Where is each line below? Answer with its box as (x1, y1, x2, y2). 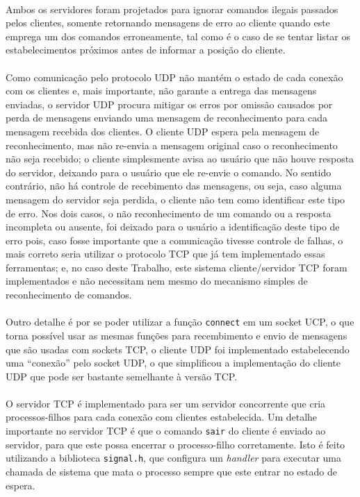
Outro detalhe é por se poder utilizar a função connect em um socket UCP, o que (6, 314, 354, 329)
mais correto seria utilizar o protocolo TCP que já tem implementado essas (6, 246, 325, 261)
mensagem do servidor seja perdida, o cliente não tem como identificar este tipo (6, 192, 345, 206)
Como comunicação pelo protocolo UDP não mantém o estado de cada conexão (6, 69, 343, 84)
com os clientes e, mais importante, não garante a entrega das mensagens (6, 83, 317, 98)
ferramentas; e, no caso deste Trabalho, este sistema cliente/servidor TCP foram (6, 260, 347, 274)
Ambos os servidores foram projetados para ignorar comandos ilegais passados (6, 1, 338, 16)
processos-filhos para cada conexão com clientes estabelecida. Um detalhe (6, 410, 318, 424)
